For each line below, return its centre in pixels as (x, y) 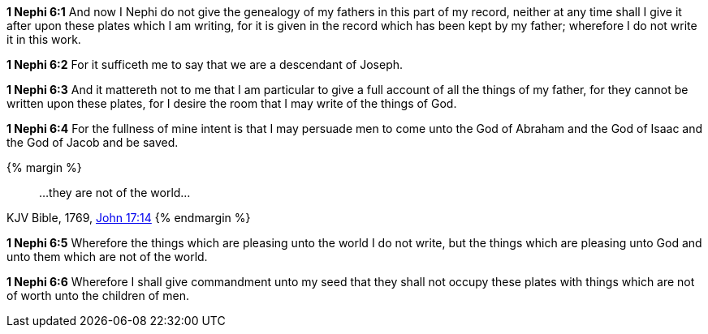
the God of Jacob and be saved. (93, 142)
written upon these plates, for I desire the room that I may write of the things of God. (232, 103)
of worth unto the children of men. (98, 295)
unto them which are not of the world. (107, 257)
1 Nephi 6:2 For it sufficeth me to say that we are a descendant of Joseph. (205, 64)
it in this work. (44, 39)
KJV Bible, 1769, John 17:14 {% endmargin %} (129, 218)
